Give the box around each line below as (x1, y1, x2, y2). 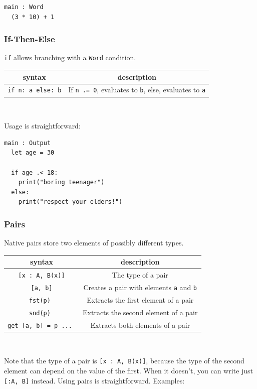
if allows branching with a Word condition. (4, 52, 136, 63)
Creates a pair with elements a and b (83, 282, 197, 292)
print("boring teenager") (18, 179, 105, 186)
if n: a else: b (8, 87, 62, 94)
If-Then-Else (4, 33, 55, 45)
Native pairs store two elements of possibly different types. (4, 237, 184, 248)
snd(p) (29, 309, 51, 317)
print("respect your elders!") (18, 198, 123, 206)
